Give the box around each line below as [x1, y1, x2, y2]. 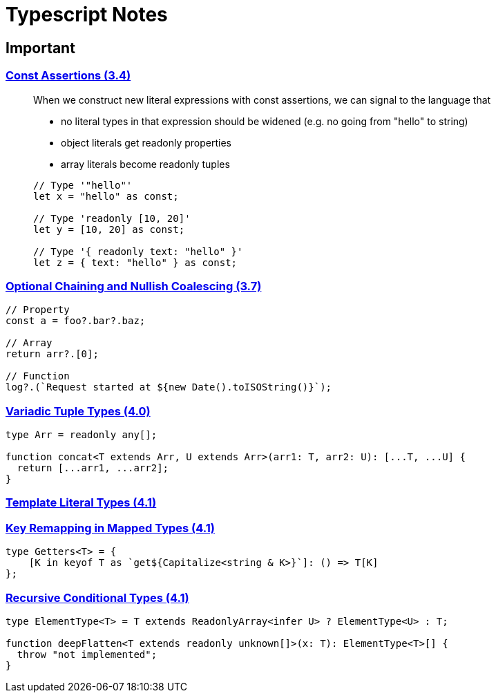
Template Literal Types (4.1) [6, 496, 157, 510]
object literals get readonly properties [61, 136, 231, 149]
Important [6, 39, 75, 57]
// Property [6, 304, 70, 316]
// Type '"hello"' [33, 179, 133, 191]
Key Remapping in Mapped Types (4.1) [6, 520, 215, 535]
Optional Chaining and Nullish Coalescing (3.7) [6, 279, 262, 293]
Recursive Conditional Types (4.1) [6, 590, 189, 605]
